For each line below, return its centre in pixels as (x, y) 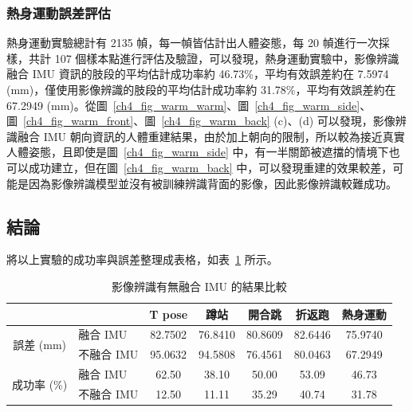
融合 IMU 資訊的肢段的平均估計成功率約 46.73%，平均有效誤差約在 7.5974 (198, 74)
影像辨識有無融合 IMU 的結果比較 (199, 286)
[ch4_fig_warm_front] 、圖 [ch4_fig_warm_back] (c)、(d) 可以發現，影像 (209, 121)
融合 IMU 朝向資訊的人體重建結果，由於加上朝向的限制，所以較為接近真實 (211, 136)
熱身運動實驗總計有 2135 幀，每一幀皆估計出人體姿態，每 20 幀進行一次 (193, 43)
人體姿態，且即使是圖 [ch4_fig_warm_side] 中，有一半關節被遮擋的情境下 (198, 152)
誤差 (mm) (40, 344)
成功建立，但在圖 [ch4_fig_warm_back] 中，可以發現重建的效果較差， (210, 167)
